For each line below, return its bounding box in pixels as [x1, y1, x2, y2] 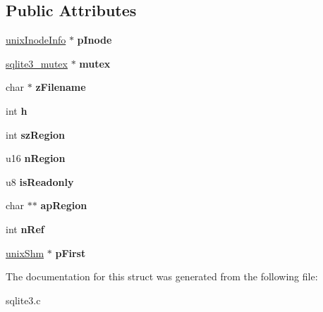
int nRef [6, 221, 44, 236]
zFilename [35, 80, 86, 94]
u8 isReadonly [6, 174, 74, 189]
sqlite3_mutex [6, 56, 68, 70]
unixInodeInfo [6, 32, 66, 47]
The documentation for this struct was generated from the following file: [6, 269, 318, 284]
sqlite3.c [6, 292, 41, 307]
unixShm [6, 245, 44, 260]
